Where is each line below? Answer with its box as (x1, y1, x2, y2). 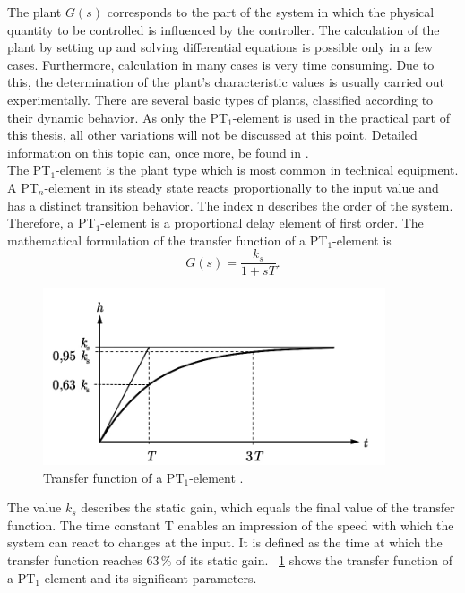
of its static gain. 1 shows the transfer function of (176, 550, 452, 569)
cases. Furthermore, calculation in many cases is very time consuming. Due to (7, 55, 435, 73)
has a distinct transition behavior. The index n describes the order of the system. (7, 195, 453, 214)
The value (7, 498, 62, 517)
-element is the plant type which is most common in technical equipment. (56, 160, 459, 179)
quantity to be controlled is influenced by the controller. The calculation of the (7, 20, 440, 39)
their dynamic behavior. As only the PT (7, 107, 228, 126)
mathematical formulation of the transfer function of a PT (7, 230, 328, 249)
